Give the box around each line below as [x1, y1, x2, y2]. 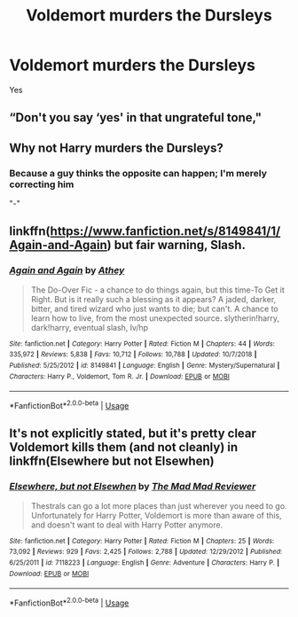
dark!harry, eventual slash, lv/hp [30, 322, 149, 332]
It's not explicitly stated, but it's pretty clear [9, 426, 257, 441]
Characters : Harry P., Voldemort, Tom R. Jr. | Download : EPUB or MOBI [9, 371, 231, 381]
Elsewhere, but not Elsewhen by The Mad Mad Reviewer [9, 480, 256, 493]
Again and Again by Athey [9, 264, 125, 277]
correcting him [9, 178, 74, 191]
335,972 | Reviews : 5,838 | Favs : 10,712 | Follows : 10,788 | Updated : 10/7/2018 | [9, 350, 257, 359]
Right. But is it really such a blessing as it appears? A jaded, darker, [30, 293, 277, 304]
